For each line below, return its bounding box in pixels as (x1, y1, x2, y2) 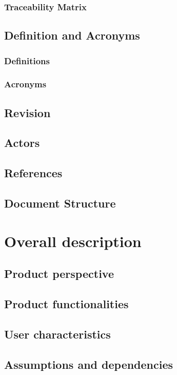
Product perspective (4, 266, 114, 282)
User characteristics (4, 326, 111, 342)
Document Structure (4, 195, 116, 211)
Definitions (4, 54, 50, 67)
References (4, 165, 63, 181)
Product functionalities (4, 295, 129, 311)
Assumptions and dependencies (4, 356, 173, 372)
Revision (4, 104, 51, 120)
